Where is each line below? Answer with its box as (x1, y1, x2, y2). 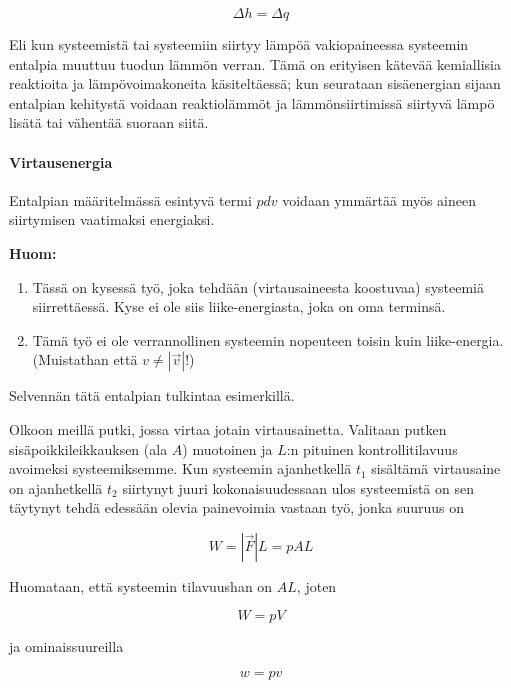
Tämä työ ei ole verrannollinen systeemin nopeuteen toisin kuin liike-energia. (32, 329, 504, 350)
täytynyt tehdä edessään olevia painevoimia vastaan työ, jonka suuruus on (9, 497, 465, 518)
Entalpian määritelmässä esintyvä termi (9, 189, 252, 210)
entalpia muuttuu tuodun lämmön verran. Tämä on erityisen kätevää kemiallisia (9, 53, 501, 74)
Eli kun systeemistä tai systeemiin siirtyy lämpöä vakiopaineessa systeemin (9, 34, 469, 54)
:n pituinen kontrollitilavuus (286, 438, 458, 459)
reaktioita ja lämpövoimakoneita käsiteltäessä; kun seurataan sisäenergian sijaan (9, 73, 501, 94)
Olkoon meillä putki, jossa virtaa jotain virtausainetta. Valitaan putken (9, 418, 447, 439)
